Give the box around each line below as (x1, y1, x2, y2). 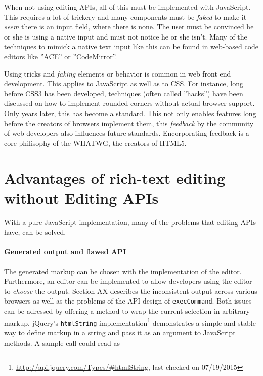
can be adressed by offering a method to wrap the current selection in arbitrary (4, 306, 250, 316)
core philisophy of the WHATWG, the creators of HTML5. (4, 137, 187, 148)
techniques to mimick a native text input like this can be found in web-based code (4, 41, 259, 52)
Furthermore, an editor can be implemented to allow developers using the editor (4, 276, 252, 286)
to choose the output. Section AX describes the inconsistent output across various (4, 285, 257, 296)
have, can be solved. (4, 227, 66, 237)
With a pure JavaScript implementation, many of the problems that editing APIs (4, 216, 256, 227)
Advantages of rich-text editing (4, 167, 226, 188)
